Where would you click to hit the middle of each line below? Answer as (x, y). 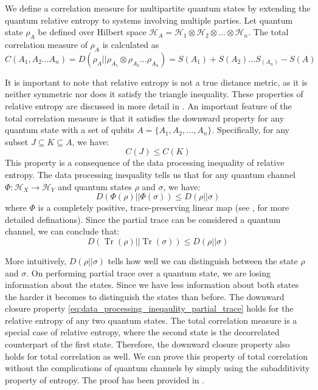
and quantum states (95, 186)
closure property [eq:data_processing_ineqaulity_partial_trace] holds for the (149, 308)
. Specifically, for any (251, 130)
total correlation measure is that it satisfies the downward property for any (145, 118)
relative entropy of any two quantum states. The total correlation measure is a (151, 320)
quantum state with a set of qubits (70, 130)
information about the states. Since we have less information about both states (152, 285)
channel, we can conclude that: (62, 231)
